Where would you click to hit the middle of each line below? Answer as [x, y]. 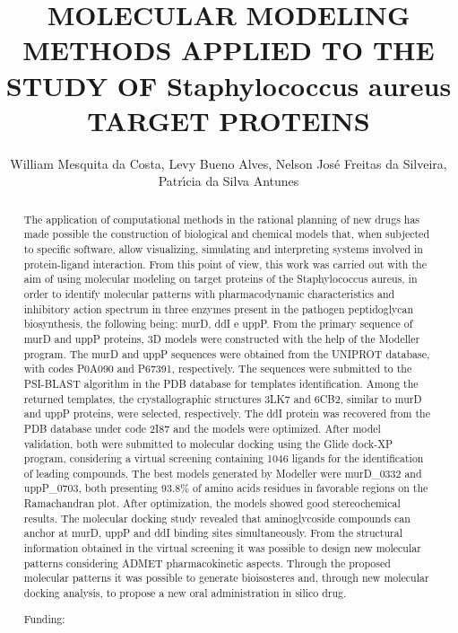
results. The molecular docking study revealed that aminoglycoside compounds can [217, 518]
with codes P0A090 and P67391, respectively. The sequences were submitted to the [218, 369]
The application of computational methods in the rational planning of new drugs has [222, 219]
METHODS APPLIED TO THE [229, 50]
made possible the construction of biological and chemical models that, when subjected [226, 234]
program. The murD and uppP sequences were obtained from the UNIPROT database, [227, 353]
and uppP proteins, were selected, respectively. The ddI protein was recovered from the [227, 413]
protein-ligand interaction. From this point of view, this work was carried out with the [225, 264]
